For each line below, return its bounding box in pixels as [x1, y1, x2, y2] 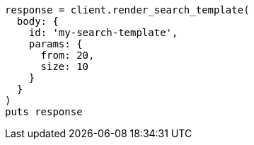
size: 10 [40, 61, 89, 72]
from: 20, [40, 50, 95, 61]
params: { [28, 38, 83, 50]
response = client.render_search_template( [5, 4, 250, 16]
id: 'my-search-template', [28, 27, 178, 38]
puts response [5, 106, 83, 117]
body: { [16, 16, 59, 27]
